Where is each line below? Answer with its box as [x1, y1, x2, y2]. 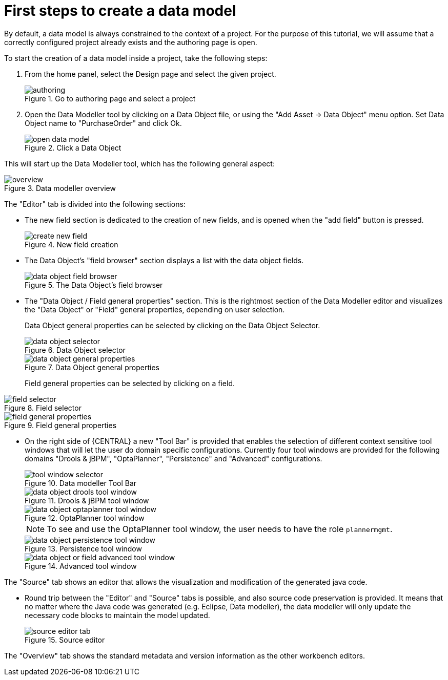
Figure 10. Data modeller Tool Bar [25, 478, 137, 487]
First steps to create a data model [4, 2, 236, 19]
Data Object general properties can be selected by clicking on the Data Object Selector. [25, 321, 320, 330]
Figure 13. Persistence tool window [25, 544, 142, 553]
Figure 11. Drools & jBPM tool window [25, 496, 149, 505]
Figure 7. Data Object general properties [25, 363, 159, 372]
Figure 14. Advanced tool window [25, 561, 137, 570]
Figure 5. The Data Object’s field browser [25, 280, 163, 289]
